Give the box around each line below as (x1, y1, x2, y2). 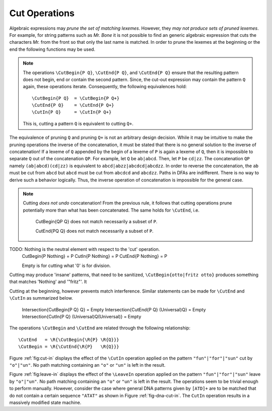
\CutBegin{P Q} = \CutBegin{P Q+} (32, 95, 120, 101)
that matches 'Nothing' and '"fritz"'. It (9, 279, 87, 285)
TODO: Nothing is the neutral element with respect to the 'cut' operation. (9, 246, 160, 252)
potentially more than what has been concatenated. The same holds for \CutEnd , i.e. (23, 207, 200, 213)
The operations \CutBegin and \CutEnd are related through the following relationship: (9, 325, 191, 331)
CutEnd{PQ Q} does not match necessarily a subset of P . (35, 228, 154, 234)
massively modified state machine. (9, 399, 82, 405)
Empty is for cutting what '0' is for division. (22, 262, 111, 268)
